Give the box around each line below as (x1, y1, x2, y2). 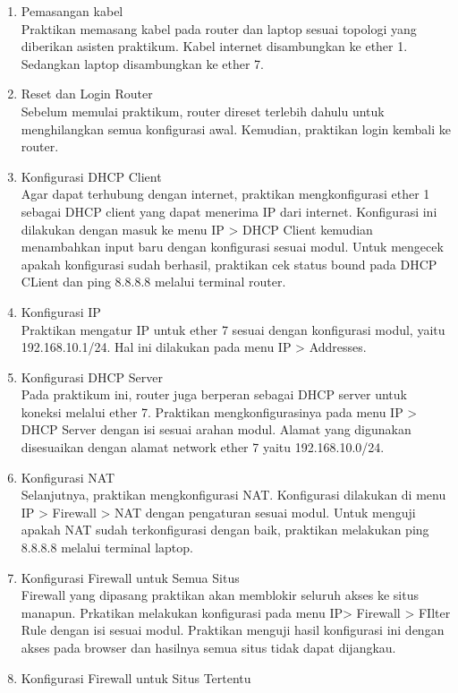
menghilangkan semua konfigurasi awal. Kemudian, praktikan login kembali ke (21, 119, 451, 138)
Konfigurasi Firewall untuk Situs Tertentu (21, 668, 251, 687)
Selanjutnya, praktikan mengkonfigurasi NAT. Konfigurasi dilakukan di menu (21, 485, 446, 504)
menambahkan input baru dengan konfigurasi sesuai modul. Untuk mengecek (21, 237, 444, 256)
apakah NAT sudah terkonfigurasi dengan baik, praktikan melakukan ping (21, 520, 429, 539)
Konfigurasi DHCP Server (21, 367, 163, 386)
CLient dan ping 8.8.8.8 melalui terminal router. (21, 272, 286, 291)
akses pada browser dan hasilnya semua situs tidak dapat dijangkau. (21, 638, 396, 656)
